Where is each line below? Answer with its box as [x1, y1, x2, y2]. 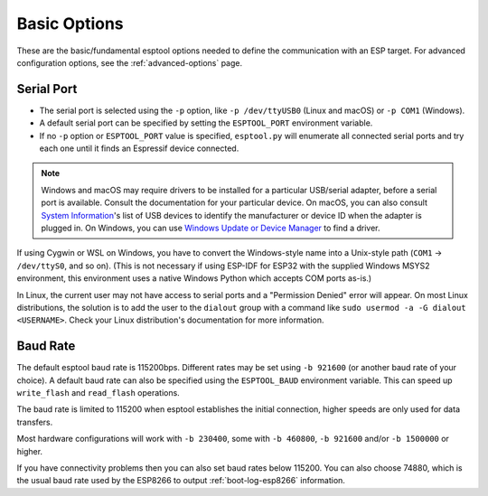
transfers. [16, 416, 53, 427]
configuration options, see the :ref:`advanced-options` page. [16, 57, 243, 68]
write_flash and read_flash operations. [16, 388, 180, 398]
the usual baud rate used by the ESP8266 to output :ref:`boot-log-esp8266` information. [16, 475, 345, 486]
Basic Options [16, 14, 124, 33]
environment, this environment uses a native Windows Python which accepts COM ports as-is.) [16, 273, 372, 284]
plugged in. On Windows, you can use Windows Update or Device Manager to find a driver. [41, 222, 380, 233]
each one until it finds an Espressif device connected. [39, 143, 239, 154]
